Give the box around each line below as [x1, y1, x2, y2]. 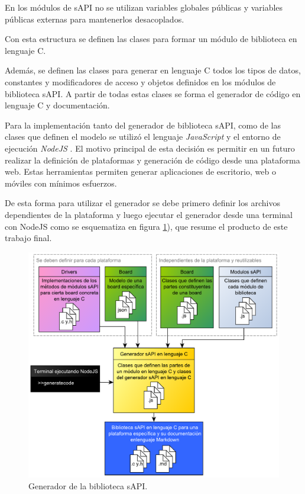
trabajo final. [5, 232, 52, 244]
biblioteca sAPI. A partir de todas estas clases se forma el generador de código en [5, 87, 301, 100]
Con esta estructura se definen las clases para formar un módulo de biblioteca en [5, 33, 297, 45]
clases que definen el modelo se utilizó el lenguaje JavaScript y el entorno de [5, 130, 281, 143]
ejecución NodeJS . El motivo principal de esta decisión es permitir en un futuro [5, 142, 295, 154]
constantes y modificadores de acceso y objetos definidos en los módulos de [5, 75, 276, 88]
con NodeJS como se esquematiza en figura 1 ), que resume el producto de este [5, 220, 288, 232]
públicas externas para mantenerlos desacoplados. [5, 12, 184, 25]
